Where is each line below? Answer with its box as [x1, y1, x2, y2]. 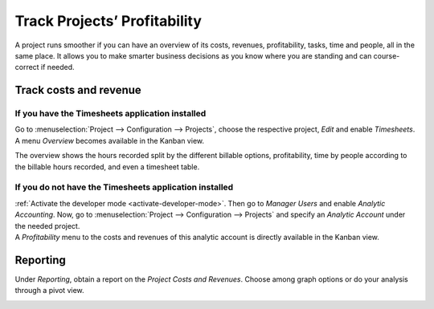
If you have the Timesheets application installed [14, 108, 207, 120]
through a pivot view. [14, 286, 84, 295]
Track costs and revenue [14, 83, 142, 97]
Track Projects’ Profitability [14, 12, 203, 30]
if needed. [40, 63, 76, 72]
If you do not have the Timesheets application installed [14, 181, 234, 193]
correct [14, 63, 39, 72]
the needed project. [14, 221, 80, 230]
